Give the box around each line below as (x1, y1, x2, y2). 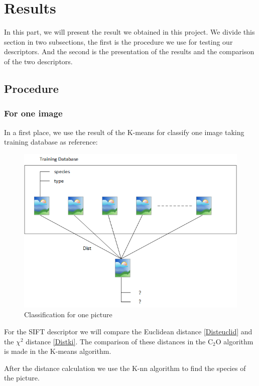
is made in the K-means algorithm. (4, 346, 111, 356)
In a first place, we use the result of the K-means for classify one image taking (4, 126, 244, 137)
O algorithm (215, 336, 253, 346)
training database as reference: (4, 137, 98, 147)
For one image (4, 107, 63, 119)
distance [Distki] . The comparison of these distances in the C (26, 336, 213, 346)
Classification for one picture (24, 309, 112, 320)
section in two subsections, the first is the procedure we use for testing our (4, 36, 233, 47)
